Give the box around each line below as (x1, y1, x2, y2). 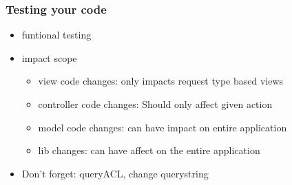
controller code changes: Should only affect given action (38, 97, 273, 111)
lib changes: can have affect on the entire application (38, 143, 260, 157)
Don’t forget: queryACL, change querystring (21, 166, 209, 180)
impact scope (21, 50, 77, 65)
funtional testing (21, 28, 92, 42)
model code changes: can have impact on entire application (38, 120, 287, 134)
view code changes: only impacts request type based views (38, 74, 284, 88)
